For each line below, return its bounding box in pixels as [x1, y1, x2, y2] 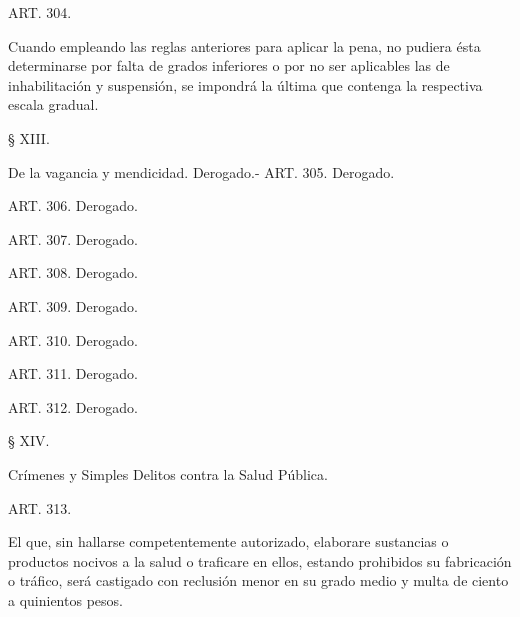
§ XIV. [8, 430, 50, 451]
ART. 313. [8, 497, 72, 518]
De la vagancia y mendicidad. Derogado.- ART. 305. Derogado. [8, 161, 395, 182]
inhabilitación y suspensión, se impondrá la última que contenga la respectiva [8, 74, 483, 95]
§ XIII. [8, 127, 50, 148]
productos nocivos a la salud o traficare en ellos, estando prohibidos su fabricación [8, 550, 512, 571]
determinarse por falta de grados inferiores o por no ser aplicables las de [8, 55, 450, 76]
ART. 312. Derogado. [8, 396, 138, 417]
